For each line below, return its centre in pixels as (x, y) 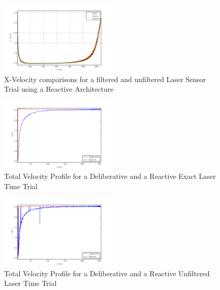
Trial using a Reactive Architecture (59, 89)
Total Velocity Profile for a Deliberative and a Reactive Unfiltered (107, 273)
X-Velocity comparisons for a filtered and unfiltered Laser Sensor (105, 79)
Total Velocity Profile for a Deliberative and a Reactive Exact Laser (110, 176)
